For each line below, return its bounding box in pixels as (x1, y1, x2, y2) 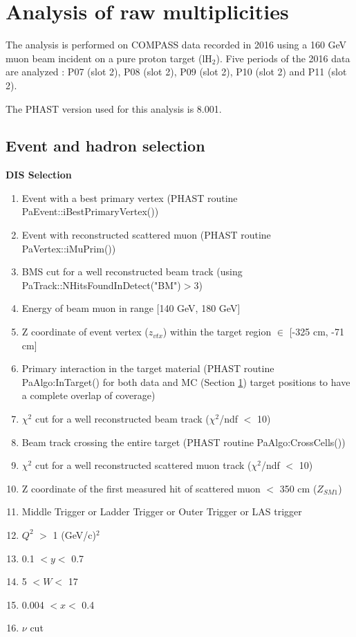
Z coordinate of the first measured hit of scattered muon (21, 481, 261, 495)
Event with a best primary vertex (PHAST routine (21, 190, 238, 205)
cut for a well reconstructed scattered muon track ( (35, 458, 252, 472)
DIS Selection (6, 167, 72, 182)
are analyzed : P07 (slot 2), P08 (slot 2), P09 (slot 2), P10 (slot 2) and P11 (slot (6, 64, 347, 79)
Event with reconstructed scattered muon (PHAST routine (21, 228, 271, 242)
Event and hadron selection (6, 135, 205, 156)
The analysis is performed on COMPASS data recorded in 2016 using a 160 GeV (6, 37, 347, 52)
